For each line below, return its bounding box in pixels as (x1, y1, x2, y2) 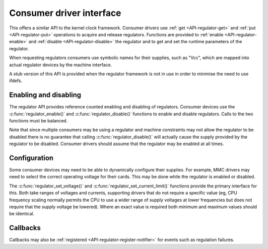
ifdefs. (9, 78, 22, 84)
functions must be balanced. (9, 117, 68, 124)
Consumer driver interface (9, 7, 122, 18)
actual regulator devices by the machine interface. (9, 62, 112, 68)
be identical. (9, 211, 35, 217)
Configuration (9, 154, 54, 162)
